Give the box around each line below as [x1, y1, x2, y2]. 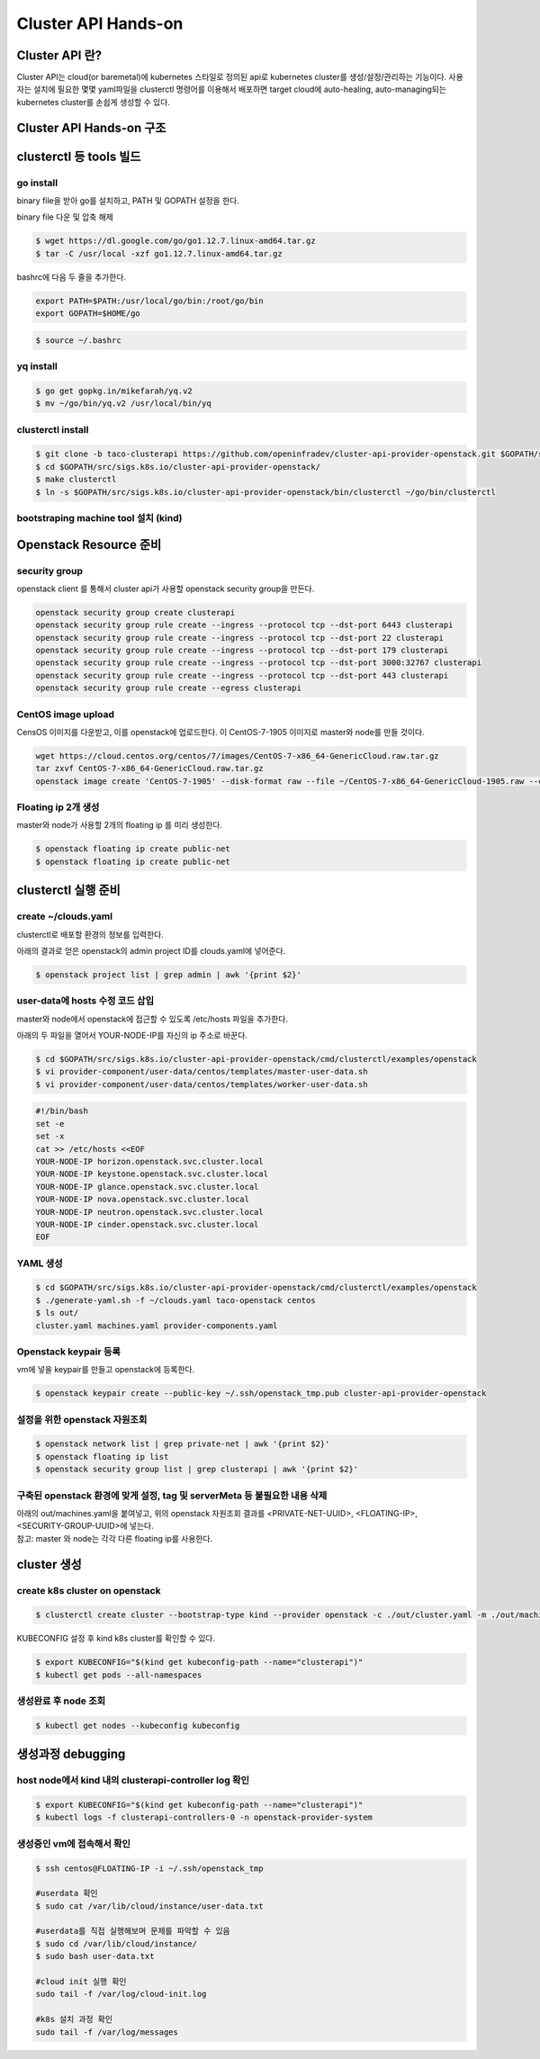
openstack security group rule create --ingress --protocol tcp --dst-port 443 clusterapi [35, 670, 449, 680]
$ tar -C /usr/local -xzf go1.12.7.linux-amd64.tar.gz [35, 248, 283, 258]
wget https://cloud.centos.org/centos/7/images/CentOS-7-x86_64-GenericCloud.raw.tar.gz [35, 751, 440, 760]
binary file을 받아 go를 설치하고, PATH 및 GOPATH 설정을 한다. [16, 195, 240, 206]
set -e [35, 1119, 65, 1128]
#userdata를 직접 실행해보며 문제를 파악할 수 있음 [35, 1926, 230, 1937]
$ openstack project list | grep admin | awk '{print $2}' [35, 969, 301, 980]
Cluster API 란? [16, 48, 103, 63]
